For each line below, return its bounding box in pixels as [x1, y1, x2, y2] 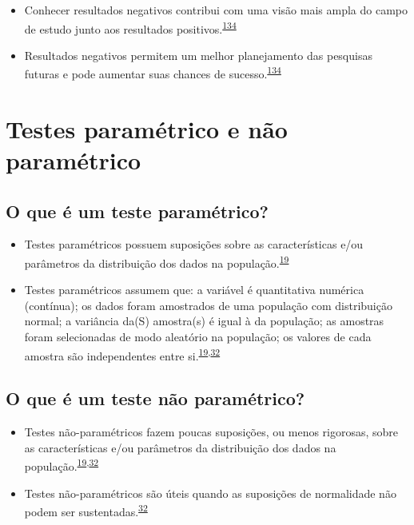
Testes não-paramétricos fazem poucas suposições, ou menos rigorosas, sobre [24, 424, 399, 440]
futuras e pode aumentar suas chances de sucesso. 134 [24, 63, 281, 82]
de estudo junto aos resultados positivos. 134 [24, 18, 237, 37]
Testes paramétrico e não [6, 112, 288, 145]
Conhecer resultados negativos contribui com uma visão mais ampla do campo [24, 2, 408, 18]
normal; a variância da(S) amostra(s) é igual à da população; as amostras [24, 312, 384, 329]
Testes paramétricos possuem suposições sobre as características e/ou [24, 236, 364, 253]
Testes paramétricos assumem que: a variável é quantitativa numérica [24, 281, 364, 298]
